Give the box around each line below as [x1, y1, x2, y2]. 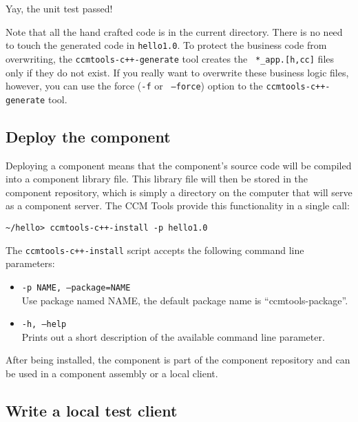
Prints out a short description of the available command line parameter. [21, 329, 325, 344]
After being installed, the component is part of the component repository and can [6, 352, 350, 367]
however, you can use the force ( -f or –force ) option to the [6, 78, 263, 93]
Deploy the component [6, 125, 171, 147]
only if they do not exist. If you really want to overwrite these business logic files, [6, 65, 349, 79]
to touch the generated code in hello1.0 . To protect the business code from [6, 38, 327, 52]
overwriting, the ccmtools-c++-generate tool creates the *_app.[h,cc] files [6, 51, 335, 65]
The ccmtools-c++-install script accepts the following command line [6, 242, 304, 257]
